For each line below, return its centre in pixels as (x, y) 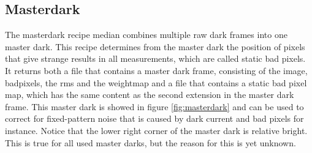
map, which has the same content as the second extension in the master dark (150, 95)
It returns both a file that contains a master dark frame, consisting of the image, (156, 70)
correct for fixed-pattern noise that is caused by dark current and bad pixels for (154, 118)
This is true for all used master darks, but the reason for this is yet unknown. (150, 142)
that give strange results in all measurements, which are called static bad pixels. (155, 58)
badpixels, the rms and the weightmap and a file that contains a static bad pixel (156, 82)
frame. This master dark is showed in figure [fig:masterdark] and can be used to (154, 106)
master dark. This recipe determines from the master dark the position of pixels (155, 46)
